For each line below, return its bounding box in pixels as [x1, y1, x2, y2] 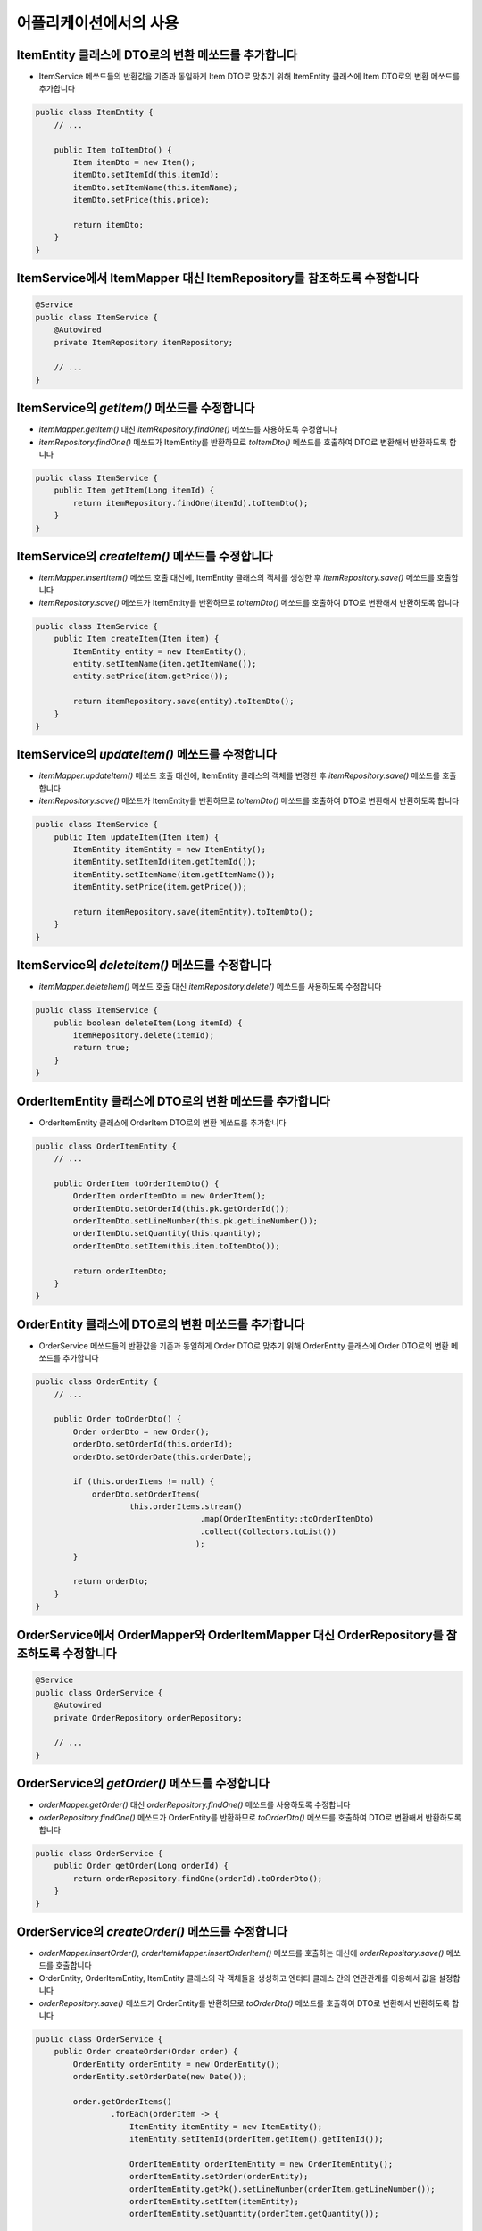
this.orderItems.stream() [129, 1502, 243, 1512]
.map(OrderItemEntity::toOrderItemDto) [199, 1514, 375, 1524]
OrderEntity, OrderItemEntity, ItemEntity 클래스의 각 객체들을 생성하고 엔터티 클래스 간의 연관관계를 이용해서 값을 [38, 1972, 436, 1983]
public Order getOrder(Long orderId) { [54, 1861, 229, 1871]
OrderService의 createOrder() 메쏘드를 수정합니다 [16, 1924, 288, 1939]
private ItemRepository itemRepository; [54, 337, 234, 347]
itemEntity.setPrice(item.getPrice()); [72, 882, 247, 892]
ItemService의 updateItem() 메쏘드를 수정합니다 [16, 747, 277, 762]
